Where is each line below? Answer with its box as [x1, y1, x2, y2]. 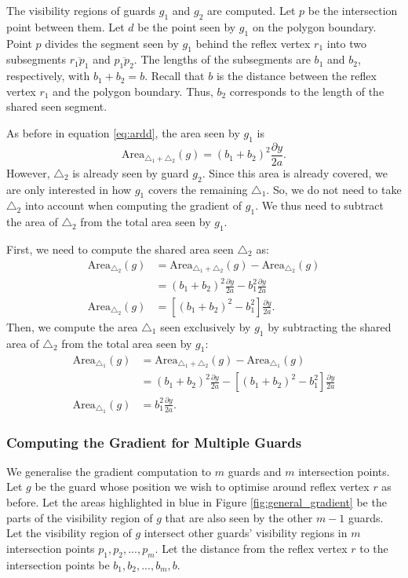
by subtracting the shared [268, 318, 392, 335]
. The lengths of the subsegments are [133, 51, 311, 68]
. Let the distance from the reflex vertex [155, 540, 348, 556]
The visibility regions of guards [6, 2, 156, 18]
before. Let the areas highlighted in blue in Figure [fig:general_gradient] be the [6, 494, 387, 510]
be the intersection [308, 2, 398, 18]
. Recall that [144, 68, 205, 84]
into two [326, 35, 366, 51]
